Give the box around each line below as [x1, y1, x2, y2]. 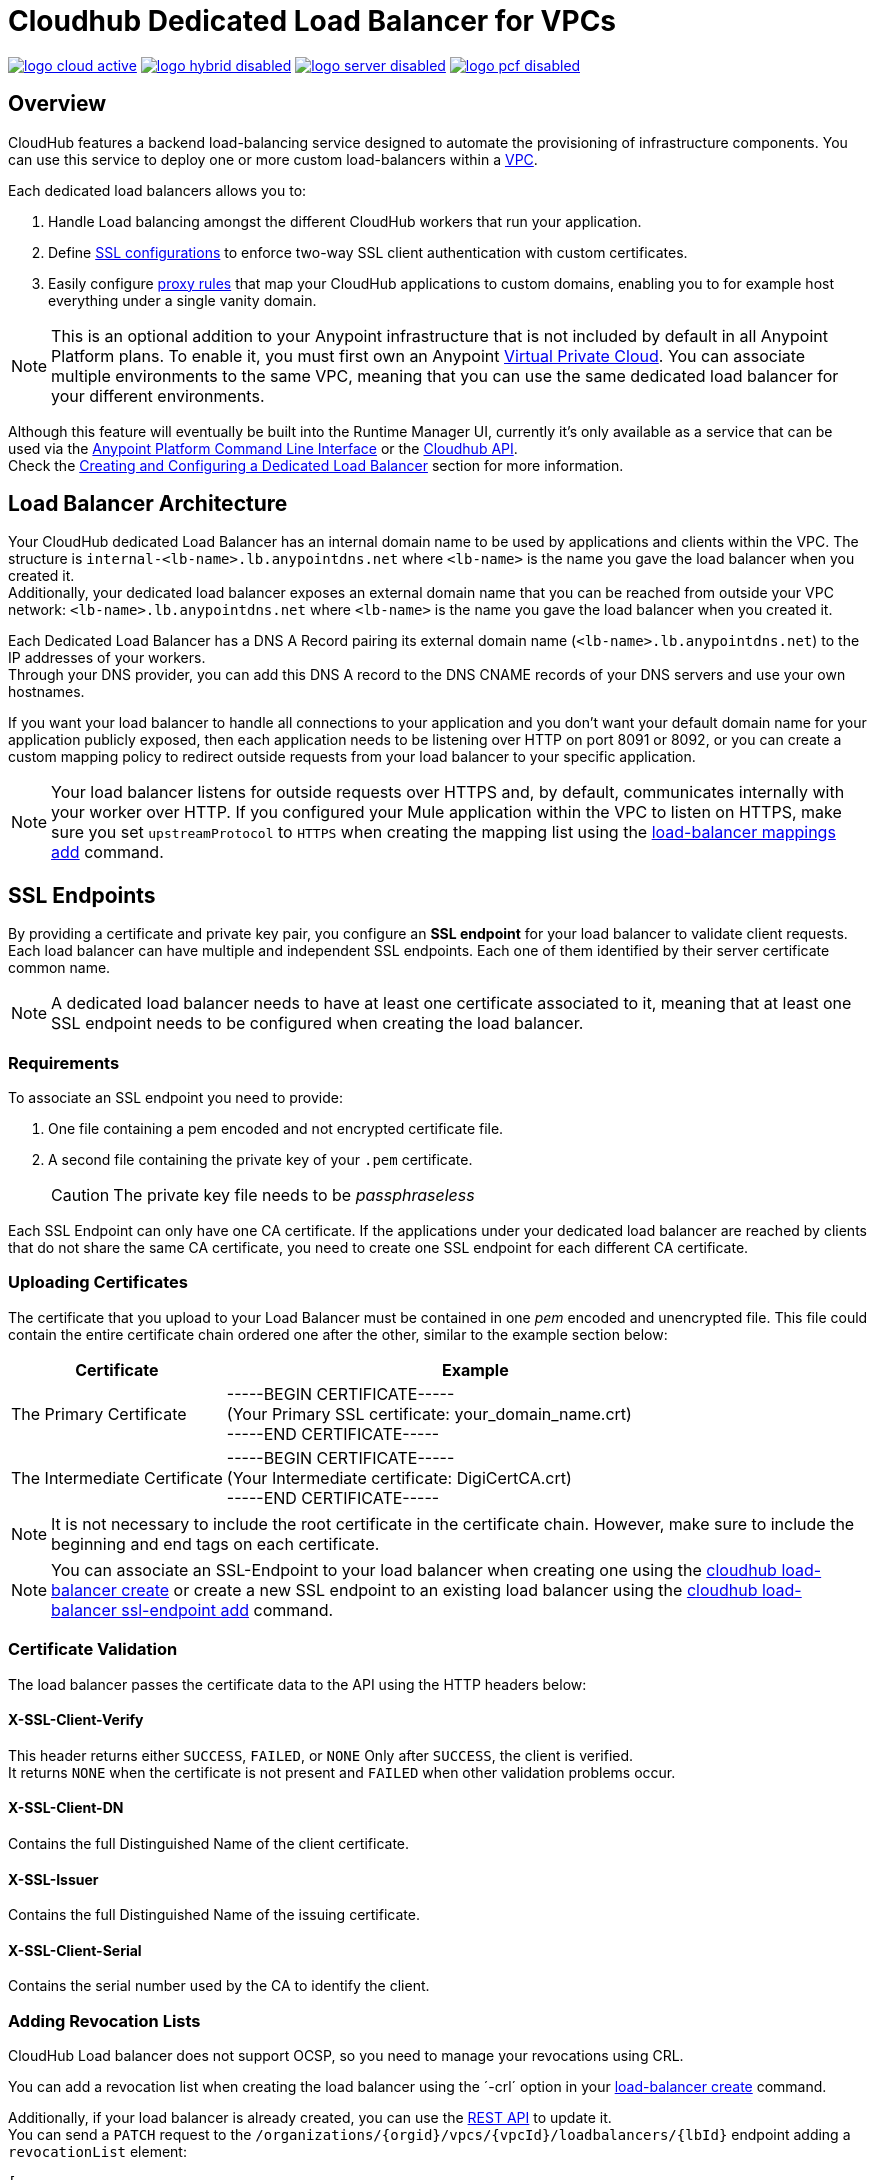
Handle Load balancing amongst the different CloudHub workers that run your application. [48, 212, 642, 230]
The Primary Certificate [11, 1403, 187, 1424]
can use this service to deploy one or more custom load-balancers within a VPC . [8, 150, 538, 168]
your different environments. [51, 385, 265, 406]
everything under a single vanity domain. [48, 291, 317, 309]
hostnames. [8, 683, 85, 701]
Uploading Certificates [8, 1272, 188, 1293]
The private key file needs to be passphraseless [113, 1185, 475, 1206]
